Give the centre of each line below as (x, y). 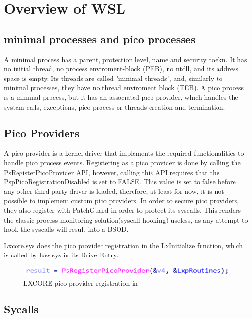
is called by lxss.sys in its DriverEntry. (61, 255)
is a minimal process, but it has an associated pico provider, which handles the (121, 97)
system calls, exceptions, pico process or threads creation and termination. (115, 106)
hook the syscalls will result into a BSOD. (66, 229)
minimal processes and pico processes (100, 39)
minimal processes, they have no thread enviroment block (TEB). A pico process (124, 88)
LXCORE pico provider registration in (81, 282)
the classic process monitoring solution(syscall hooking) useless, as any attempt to (126, 219)
